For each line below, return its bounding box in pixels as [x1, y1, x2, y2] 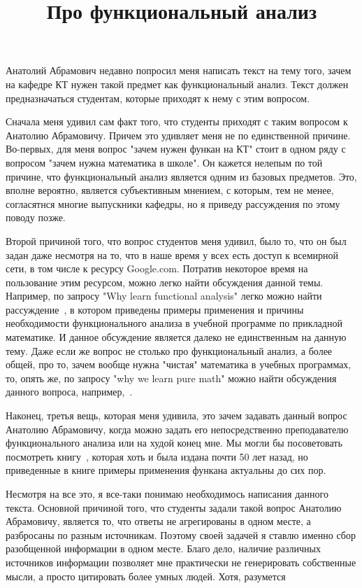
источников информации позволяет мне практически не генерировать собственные [6, 554, 356, 569]
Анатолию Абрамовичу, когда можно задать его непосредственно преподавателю [6, 421, 349, 436]
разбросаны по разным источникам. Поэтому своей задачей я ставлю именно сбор [6, 527, 356, 542]
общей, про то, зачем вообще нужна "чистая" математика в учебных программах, [6, 357, 352, 372]
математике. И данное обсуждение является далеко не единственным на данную [6, 330, 347, 344]
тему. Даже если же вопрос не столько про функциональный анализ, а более [6, 343, 333, 358]
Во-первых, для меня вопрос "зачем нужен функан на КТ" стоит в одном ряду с [6, 141, 346, 156]
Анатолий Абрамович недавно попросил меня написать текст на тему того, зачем [6, 63, 352, 78]
